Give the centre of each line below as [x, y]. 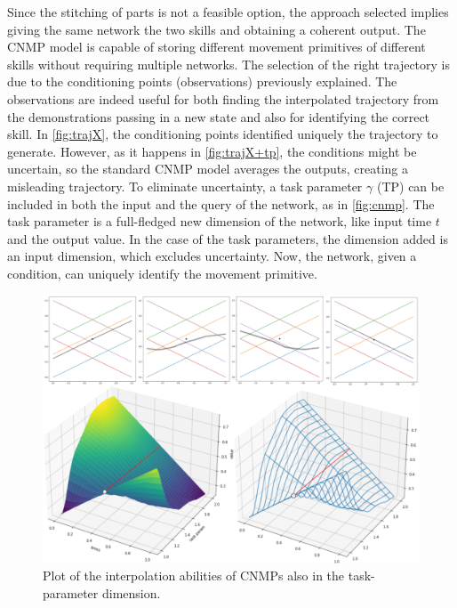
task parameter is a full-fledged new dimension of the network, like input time [220, 221]
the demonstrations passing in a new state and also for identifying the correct [219, 116]
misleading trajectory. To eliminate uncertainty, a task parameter [185, 186]
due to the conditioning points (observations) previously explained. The [202, 81]
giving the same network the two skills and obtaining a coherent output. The [216, 29]
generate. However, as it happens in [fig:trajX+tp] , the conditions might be [212, 151]
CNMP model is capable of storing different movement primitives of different [216, 47]
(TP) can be [410, 186]
